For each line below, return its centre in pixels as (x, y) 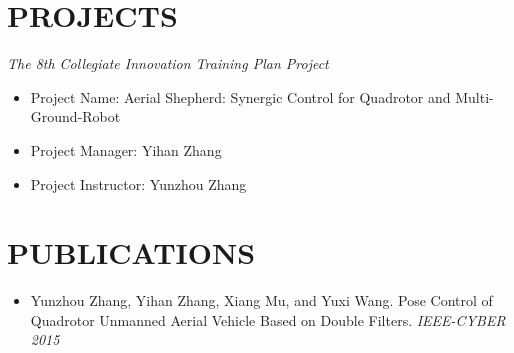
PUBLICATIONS (131, 252)
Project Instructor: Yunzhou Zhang (138, 183)
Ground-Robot (75, 116)
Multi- (474, 96)
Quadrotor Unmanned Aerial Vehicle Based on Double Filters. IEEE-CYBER (268, 319)
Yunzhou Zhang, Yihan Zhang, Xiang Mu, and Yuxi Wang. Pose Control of (261, 300)
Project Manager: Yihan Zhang (126, 149)
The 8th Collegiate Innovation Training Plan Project (168, 63)
